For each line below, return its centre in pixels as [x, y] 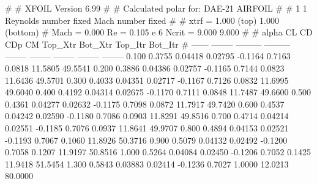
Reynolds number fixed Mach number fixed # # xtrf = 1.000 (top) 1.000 [142, 20]
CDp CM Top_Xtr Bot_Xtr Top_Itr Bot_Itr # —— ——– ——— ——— [147, 44]
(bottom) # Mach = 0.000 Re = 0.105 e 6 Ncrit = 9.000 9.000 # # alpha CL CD [159, 32]
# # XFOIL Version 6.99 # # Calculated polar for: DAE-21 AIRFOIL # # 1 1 [156, 8]
